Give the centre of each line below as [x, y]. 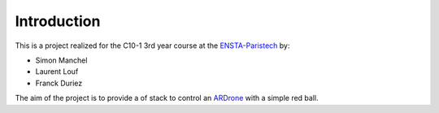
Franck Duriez [59, 83]
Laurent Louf [57, 72]
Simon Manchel [61, 60]
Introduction [58, 21]
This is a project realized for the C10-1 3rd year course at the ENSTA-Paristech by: [152, 46]
